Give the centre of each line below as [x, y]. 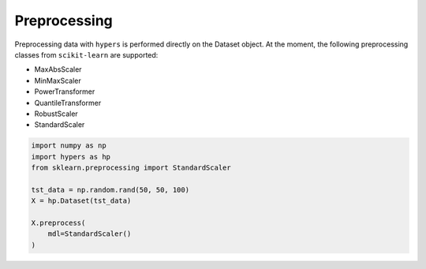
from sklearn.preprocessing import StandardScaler [131, 168]
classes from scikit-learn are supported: [86, 54]
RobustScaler [56, 114]
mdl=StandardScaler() [90, 234]
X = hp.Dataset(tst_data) [81, 201]
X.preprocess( [58, 223]
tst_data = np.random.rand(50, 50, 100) [110, 190]
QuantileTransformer [68, 103]
